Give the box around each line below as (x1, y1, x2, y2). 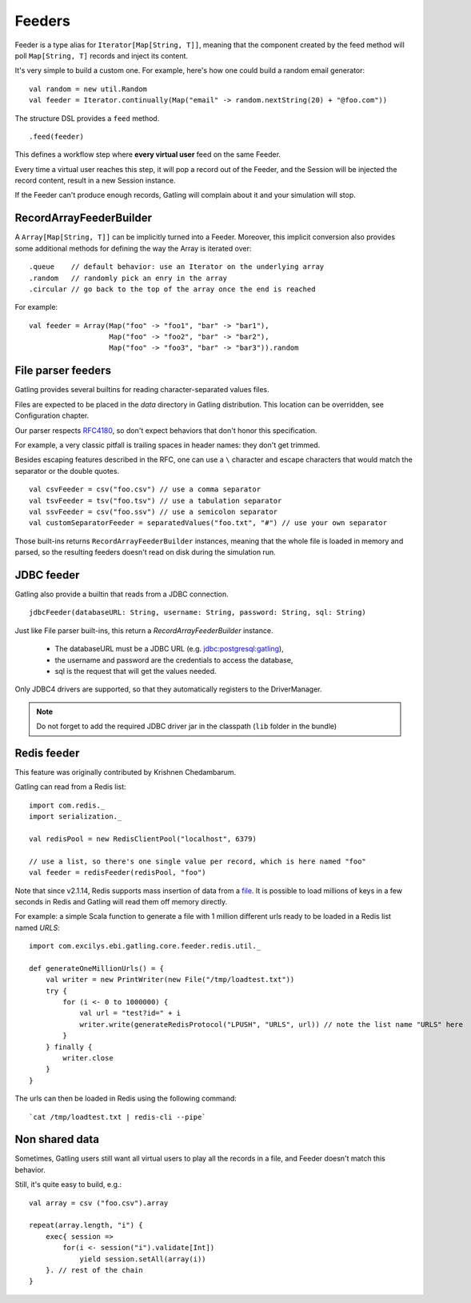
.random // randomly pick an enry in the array (29, 273, 228, 283)
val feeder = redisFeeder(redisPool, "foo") (29, 868, 207, 877)
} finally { (45, 1042, 93, 1052)
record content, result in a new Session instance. (14, 176, 176, 186)
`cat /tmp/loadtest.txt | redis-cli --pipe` (29, 1113, 207, 1121)
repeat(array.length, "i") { (29, 1221, 143, 1230)
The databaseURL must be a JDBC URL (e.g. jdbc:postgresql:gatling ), (54, 644, 284, 654)
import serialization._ (29, 812, 122, 821)
